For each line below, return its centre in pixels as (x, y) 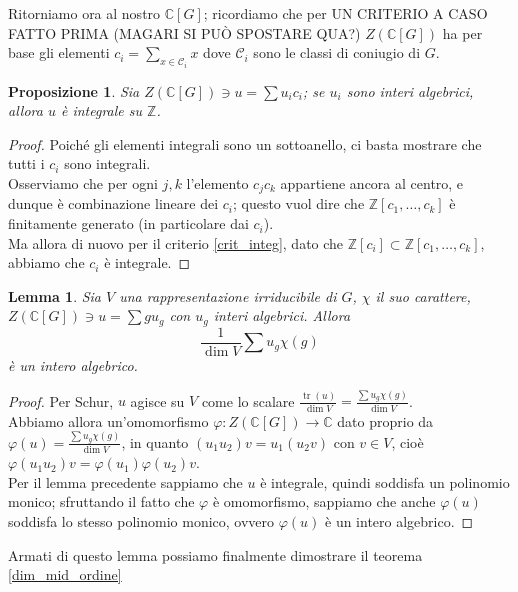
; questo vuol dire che (298, 203)
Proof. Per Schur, (61, 400)
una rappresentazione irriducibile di (228, 295)
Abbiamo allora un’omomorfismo (108, 420)
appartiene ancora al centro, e (372, 183)
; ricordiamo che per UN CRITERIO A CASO (345, 13)
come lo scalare (248, 400)
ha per (462, 32)
